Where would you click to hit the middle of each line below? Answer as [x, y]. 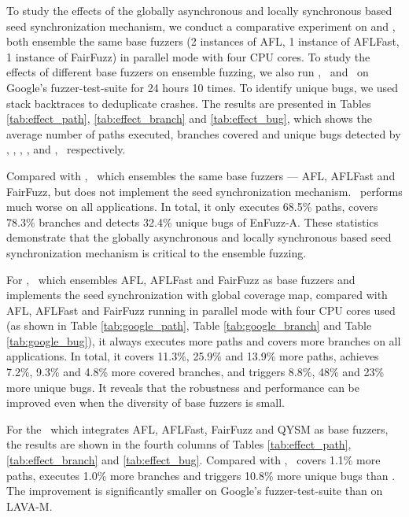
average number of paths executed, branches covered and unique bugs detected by [204, 133]
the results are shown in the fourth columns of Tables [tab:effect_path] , [179, 444]
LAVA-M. [29, 506]
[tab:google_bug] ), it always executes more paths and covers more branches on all [204, 340]
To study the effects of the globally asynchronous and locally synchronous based [199, 10]
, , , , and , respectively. [66, 149]
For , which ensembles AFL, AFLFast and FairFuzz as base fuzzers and [181, 279]
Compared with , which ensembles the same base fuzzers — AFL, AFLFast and [201, 175]
